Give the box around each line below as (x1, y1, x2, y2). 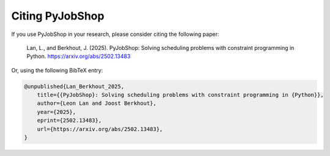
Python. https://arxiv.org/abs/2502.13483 (26, 52, 131, 60)
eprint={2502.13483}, (37, 117, 102, 124)
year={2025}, (37, 108, 76, 115)
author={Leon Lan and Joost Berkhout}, (37, 100, 157, 107)
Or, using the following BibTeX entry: (11, 66, 103, 74)
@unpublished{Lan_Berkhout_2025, (24, 83, 125, 90)
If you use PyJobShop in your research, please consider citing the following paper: (11, 30, 219, 38)
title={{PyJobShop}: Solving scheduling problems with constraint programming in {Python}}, (37, 91, 324, 99)
